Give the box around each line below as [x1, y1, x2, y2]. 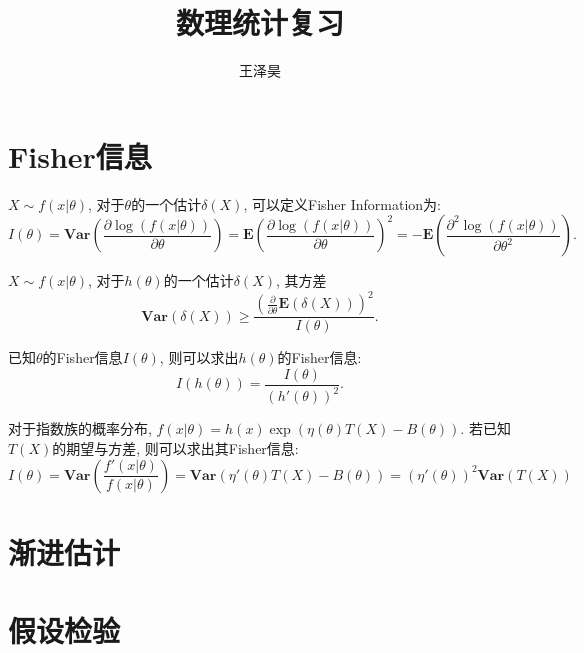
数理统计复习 [175, 2, 344, 43]
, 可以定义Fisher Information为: [243, 193, 441, 214]
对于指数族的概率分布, [8, 418, 152, 439]
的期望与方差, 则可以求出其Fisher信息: [52, 437, 299, 458]
